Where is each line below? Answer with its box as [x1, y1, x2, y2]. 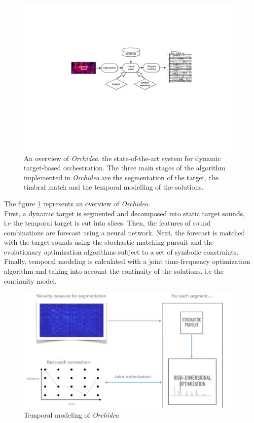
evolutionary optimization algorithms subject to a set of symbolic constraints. [4, 246, 239, 257]
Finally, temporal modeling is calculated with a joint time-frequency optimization [4, 256, 250, 266]
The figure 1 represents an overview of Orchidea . [4, 198, 150, 208]
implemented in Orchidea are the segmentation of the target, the [24, 172, 219, 182]
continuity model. [4, 275, 57, 286]
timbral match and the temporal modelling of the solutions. [24, 182, 204, 192]
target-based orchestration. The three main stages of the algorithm [24, 163, 225, 173]
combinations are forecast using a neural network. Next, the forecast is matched [4, 227, 245, 237]
